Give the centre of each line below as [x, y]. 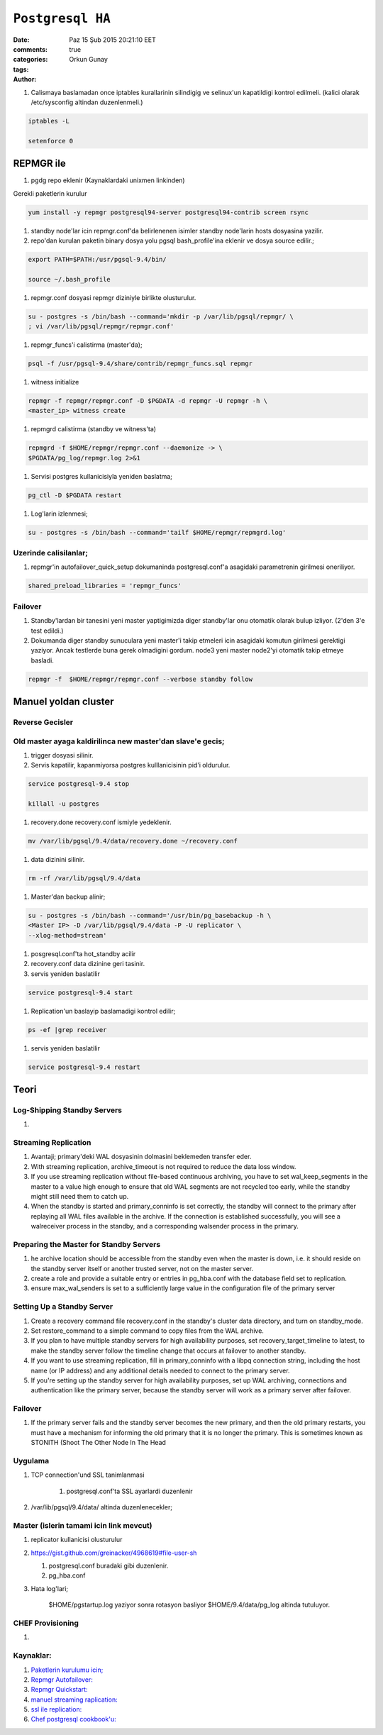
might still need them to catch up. [80, 1196]
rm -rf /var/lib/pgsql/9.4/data [84, 878]
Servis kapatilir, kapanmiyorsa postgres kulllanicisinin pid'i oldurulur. [131, 765]
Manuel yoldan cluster [63, 702]
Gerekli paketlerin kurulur [50, 193]
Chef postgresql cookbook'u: [73, 1719]
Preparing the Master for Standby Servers [87, 1244]
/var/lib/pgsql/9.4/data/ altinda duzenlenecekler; [102, 1507]
